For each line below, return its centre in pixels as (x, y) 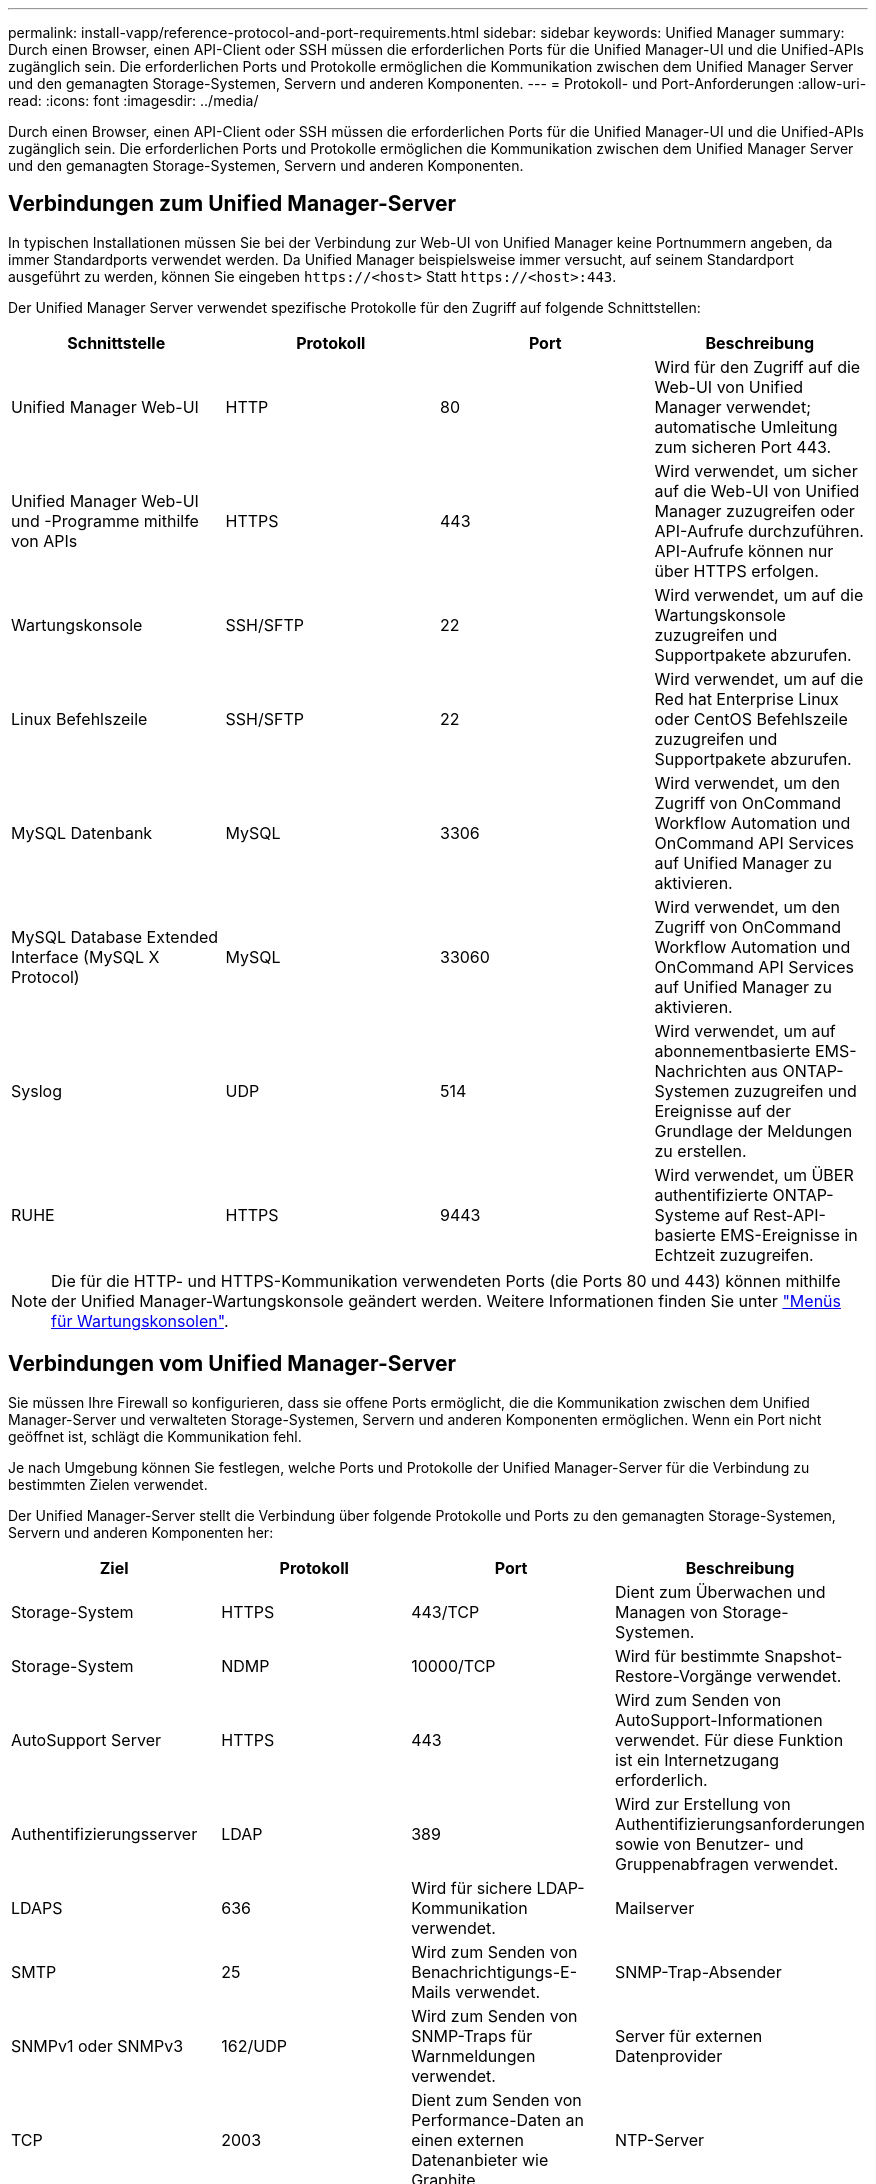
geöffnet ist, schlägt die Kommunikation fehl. (155, 1436)
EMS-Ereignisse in (789, 1234)
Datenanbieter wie (480, 2159)
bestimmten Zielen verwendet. (108, 1484)
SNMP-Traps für (472, 2035)
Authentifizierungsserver (104, 1833)
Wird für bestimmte (687, 1655)
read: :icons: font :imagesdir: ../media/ (133, 100)
